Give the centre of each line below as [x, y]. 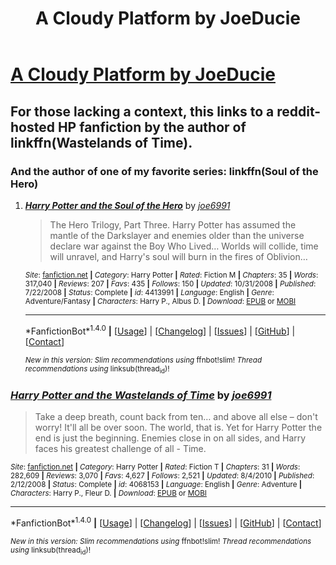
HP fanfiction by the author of [152, 127]
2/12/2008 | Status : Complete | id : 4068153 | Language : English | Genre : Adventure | [156, 485]
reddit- [299, 111]
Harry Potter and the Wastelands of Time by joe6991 [141, 395]
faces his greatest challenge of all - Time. [120, 449]
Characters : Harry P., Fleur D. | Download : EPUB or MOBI [108, 493]
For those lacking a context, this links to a [142, 111]
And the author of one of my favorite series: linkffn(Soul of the [164, 171]
